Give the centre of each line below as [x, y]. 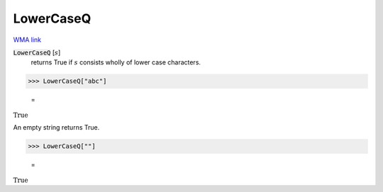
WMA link [27, 40]
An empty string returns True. [56, 128]
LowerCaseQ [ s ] [37, 52]
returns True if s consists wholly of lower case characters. [116, 62]
